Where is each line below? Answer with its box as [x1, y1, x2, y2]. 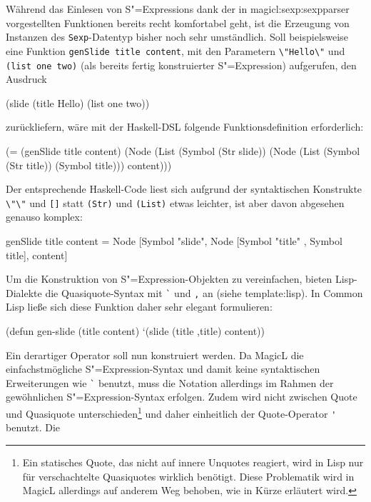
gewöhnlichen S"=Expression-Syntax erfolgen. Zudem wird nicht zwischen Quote [6, 389, 357, 404]
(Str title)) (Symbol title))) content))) [6, 157, 172, 172]
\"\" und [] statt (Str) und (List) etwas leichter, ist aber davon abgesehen [6, 195, 345, 210]
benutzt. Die [6, 420, 61, 435]
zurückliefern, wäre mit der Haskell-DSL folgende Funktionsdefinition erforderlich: [6, 119, 364, 134]
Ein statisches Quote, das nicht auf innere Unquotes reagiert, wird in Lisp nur [22, 454, 364, 469]
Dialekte [6, 285, 42, 300]
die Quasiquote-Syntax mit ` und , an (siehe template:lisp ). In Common [45, 285, 363, 300]
